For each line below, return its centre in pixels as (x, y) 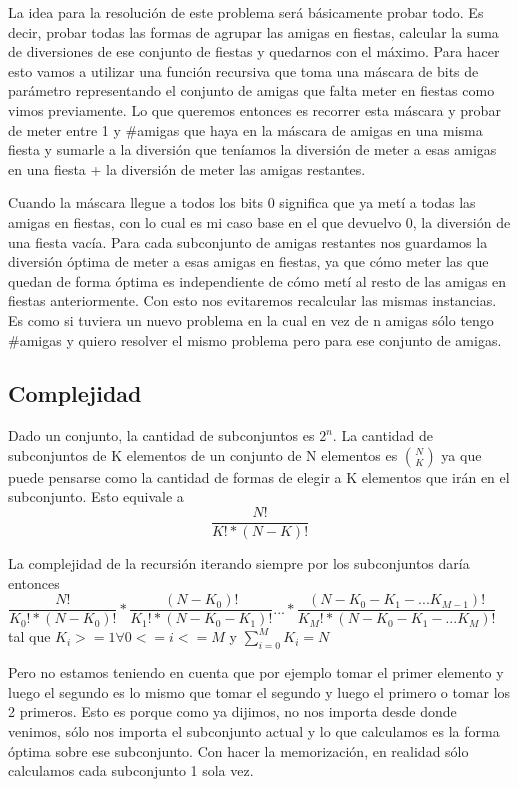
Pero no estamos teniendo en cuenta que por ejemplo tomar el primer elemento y (256, 672)
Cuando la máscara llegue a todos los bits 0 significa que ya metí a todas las (242, 202)
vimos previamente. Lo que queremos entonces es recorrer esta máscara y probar (254, 109)
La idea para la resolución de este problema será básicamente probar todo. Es (246, 12)
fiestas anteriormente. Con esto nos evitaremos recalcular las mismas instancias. (252, 300)
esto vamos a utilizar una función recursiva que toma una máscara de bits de (243, 70)
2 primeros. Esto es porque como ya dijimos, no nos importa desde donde (232, 711)
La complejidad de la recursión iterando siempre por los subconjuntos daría (239, 563)
